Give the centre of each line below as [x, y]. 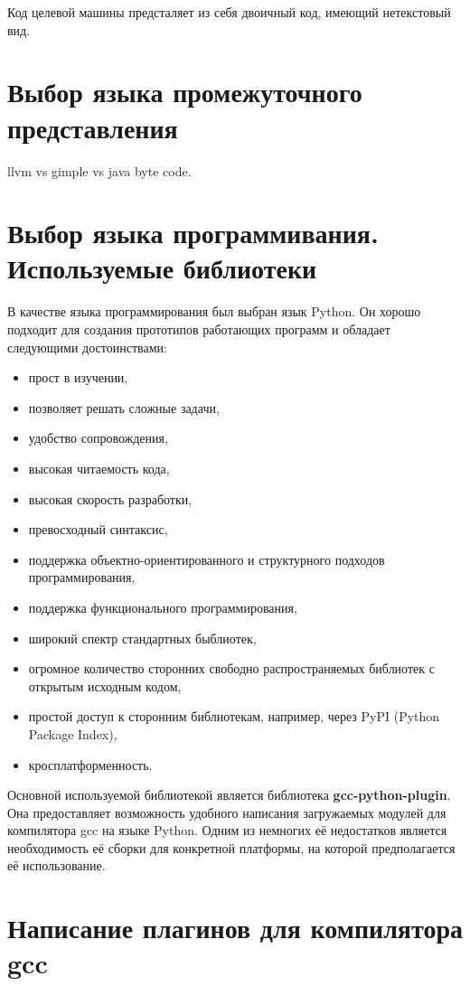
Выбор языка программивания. [193, 233]
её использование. [56, 865]
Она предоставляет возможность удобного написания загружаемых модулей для [227, 812]
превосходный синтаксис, [98, 529]
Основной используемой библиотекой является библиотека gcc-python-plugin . [229, 795]
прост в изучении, [78, 377]
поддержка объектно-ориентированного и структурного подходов [207, 559]
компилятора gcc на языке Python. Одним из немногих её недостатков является [227, 830]
